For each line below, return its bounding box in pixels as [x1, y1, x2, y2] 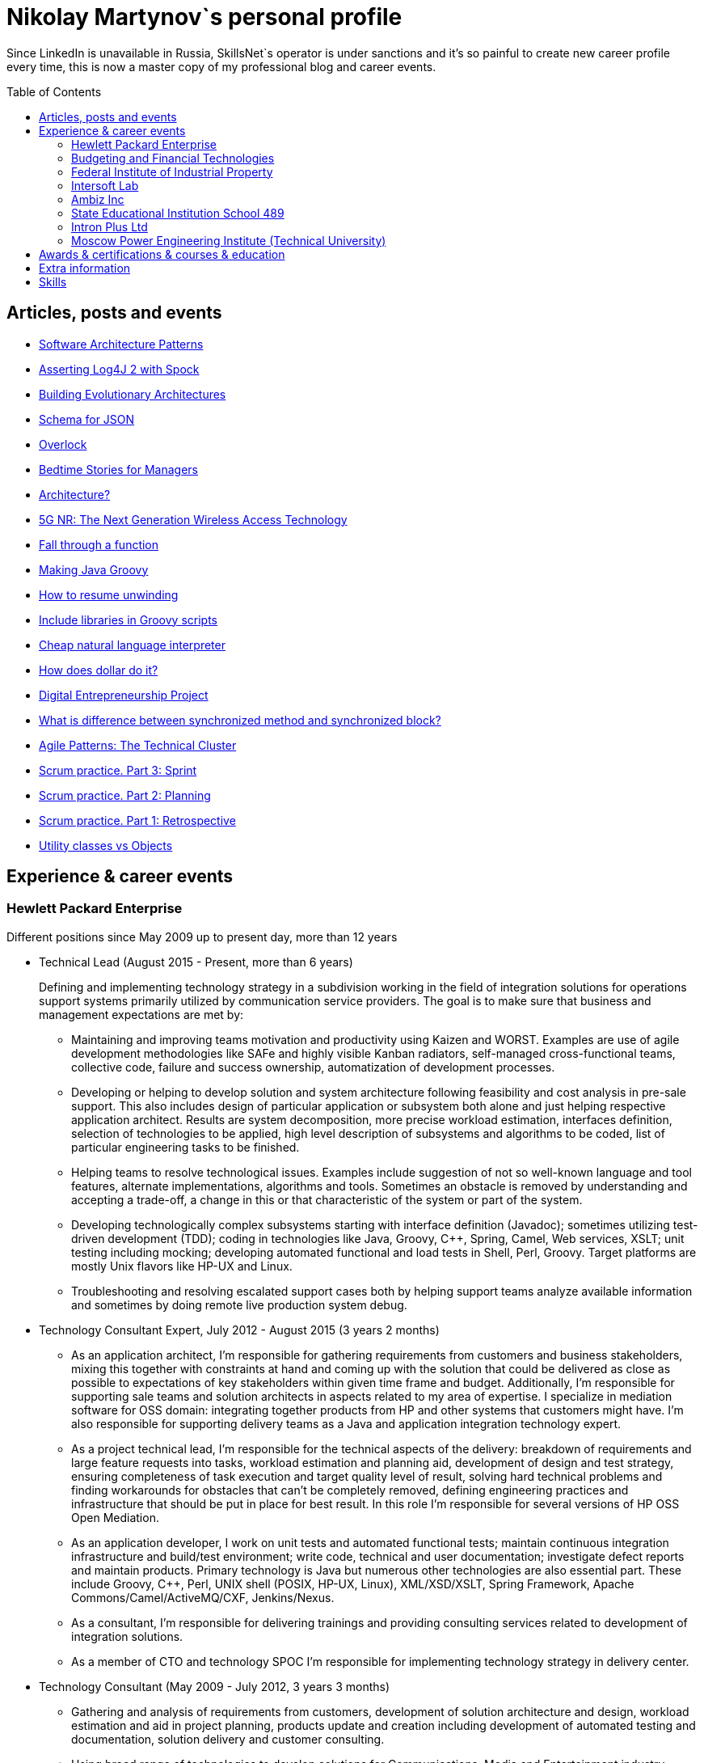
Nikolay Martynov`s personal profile [6, 3, 403, 31]
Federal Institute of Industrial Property [71, 164, 273, 179]
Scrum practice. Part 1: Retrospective [39, 813, 236, 827]
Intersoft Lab [71, 178, 139, 192]
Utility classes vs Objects [39, 838, 173, 852]
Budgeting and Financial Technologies [71, 150, 275, 165]
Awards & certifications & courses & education [39, 247, 285, 261]
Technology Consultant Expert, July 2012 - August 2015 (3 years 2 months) [39, 1322, 440, 1337]
